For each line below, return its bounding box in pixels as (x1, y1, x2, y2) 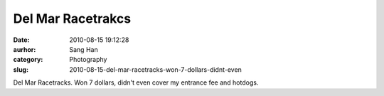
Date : (13, 36, 30, 44)
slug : (13, 65, 28, 74)
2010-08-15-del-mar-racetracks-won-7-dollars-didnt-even (69, 65, 242, 74)
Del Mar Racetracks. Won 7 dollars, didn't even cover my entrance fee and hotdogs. (13, 78, 259, 87)
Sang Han (69, 45, 99, 53)
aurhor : (13, 45, 36, 53)
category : (13, 55, 43, 64)
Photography (69, 55, 107, 64)
